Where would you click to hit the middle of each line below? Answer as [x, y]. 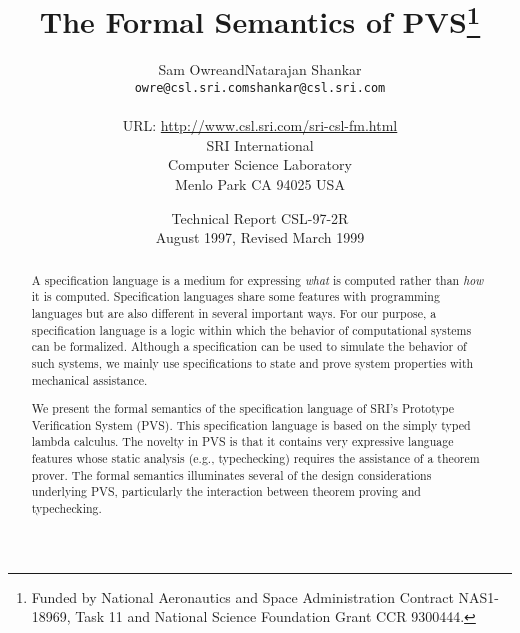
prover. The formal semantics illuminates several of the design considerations [231, 474]
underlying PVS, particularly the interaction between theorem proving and [226, 491]
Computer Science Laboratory [260, 164]
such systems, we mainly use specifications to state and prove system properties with [252, 362]
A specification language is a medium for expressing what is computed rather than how [257, 279]
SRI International [260, 144]
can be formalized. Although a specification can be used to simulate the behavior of [249, 346]
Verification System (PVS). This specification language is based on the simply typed [251, 424]
